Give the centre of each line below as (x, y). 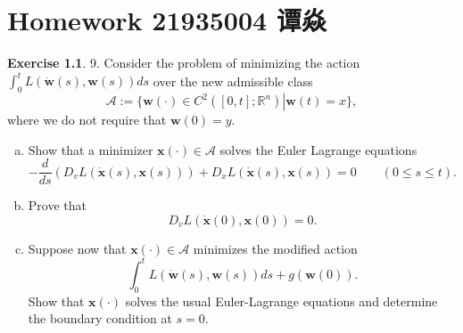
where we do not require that (87, 120)
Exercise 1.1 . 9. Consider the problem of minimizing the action (184, 63)
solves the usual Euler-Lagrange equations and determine (281, 301)
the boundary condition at (100, 318)
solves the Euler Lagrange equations (318, 149)
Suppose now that (77, 248)
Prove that (57, 205)
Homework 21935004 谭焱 (167, 20)
